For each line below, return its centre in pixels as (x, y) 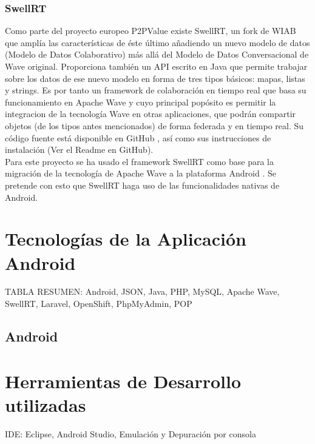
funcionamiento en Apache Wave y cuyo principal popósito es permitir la (141, 102)
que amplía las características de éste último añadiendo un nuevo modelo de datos (157, 42)
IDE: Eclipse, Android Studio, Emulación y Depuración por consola (130, 433)
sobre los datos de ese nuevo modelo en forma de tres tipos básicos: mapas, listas (155, 78)
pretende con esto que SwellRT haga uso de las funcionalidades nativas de (142, 185)
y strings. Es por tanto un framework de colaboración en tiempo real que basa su (156, 90)
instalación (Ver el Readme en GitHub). (79, 150)
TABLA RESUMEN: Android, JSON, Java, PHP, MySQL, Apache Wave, (142, 291)
